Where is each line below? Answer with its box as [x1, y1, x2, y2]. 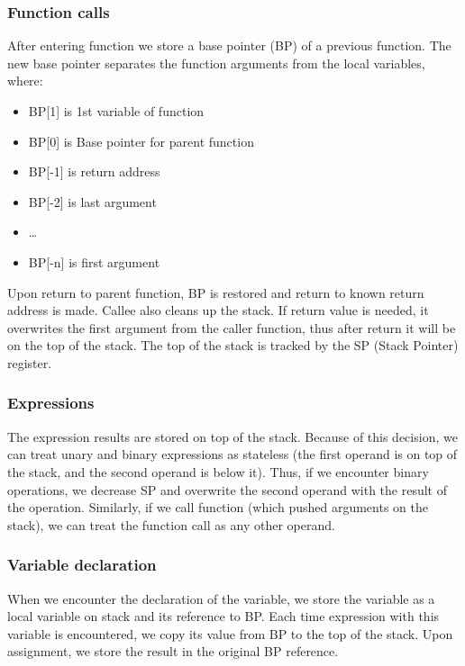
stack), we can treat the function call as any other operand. [7, 515, 335, 534]
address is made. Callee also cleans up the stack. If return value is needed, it [7, 301, 429, 319]
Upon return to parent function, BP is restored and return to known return [7, 283, 424, 301]
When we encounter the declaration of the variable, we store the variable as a [7, 589, 435, 607]
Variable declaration [7, 553, 157, 576]
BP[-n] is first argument [28, 252, 160, 271]
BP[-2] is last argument [28, 192, 157, 211]
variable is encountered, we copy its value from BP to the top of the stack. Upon [7, 624, 453, 643]
